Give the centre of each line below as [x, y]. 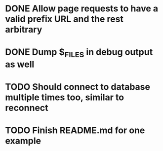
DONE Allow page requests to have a [82, 9]
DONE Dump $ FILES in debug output [79, 53]
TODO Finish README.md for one [75, 131]
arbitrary [24, 30]
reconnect [27, 108]
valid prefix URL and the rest [64, 19]
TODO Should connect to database [78, 87]
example [23, 141]
